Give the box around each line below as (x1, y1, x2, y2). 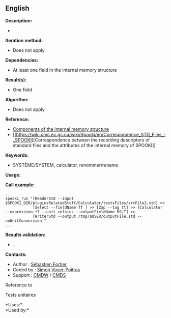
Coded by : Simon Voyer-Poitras (12, 267, 80, 273)
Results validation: (5, 232, 46, 238)
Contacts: (5, 251, 27, 257)
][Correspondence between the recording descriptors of (31, 137, 150, 143)
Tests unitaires (5, 292, 36, 298)
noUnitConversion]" (5, 218, 47, 223)
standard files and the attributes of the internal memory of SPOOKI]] (12, 142, 156, 148)
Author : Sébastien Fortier (12, 261, 67, 267)
